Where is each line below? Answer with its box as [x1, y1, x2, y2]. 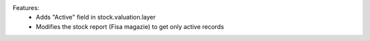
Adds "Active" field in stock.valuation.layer [36, 13, 156, 22]
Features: [12, 4, 40, 11]
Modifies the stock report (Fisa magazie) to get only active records [36, 22, 224, 30]
